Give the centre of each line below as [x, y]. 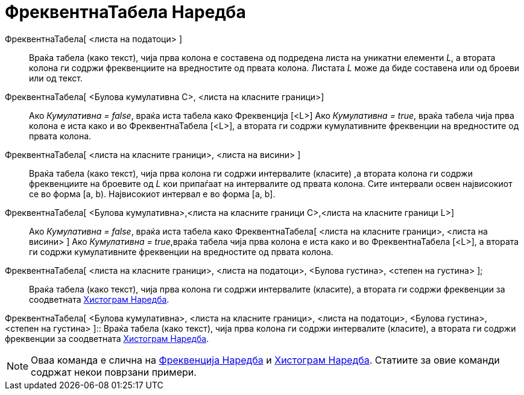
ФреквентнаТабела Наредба [125, 12]
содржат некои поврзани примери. [114, 372]
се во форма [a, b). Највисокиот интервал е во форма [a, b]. [152, 194]
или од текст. [56, 78]
